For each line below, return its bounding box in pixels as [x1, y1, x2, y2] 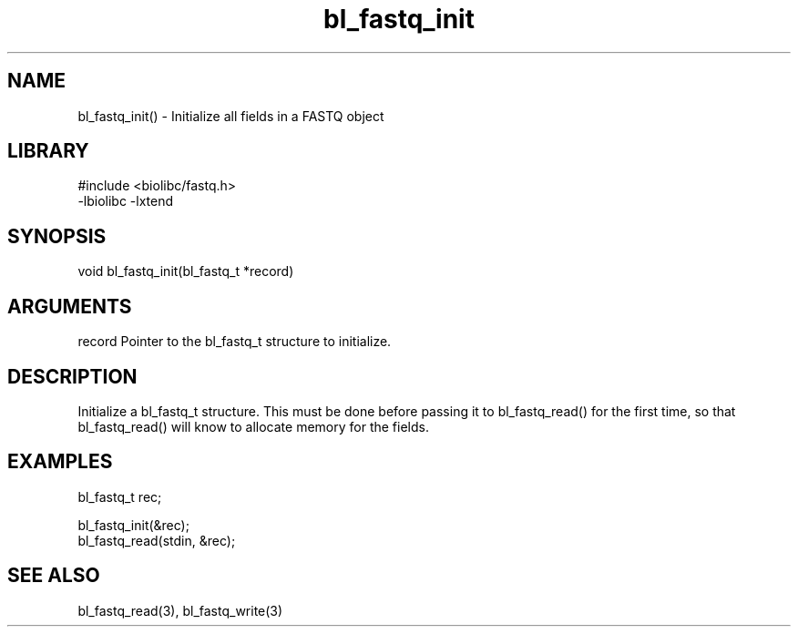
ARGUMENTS [7, 294, 132, 318]
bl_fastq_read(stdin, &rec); [77, 532, 236, 548]
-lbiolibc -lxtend [77, 193, 174, 210]
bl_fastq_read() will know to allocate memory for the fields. [77, 418, 429, 435]
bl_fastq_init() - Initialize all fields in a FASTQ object [77, 107, 384, 124]
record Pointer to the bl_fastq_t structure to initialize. [77, 333, 392, 350]
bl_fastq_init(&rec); [77, 516, 189, 533]
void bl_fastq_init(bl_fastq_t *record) [77, 263, 294, 280]
